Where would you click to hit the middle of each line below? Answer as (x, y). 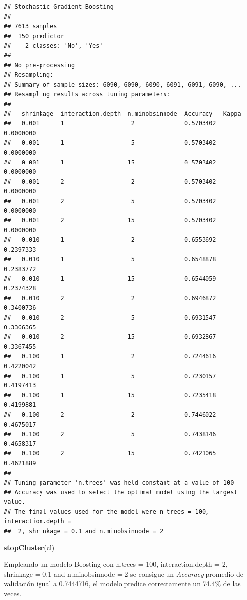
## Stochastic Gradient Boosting (59, 7)
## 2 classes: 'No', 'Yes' (54, 46)
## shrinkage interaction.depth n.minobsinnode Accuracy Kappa (123, 114)
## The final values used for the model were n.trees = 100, (107, 512)
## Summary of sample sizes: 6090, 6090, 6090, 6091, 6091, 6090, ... (123, 84)
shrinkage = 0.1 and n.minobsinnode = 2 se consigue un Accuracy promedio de (123, 573)
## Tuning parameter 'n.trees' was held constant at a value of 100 (119, 483)
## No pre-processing (40, 65)
